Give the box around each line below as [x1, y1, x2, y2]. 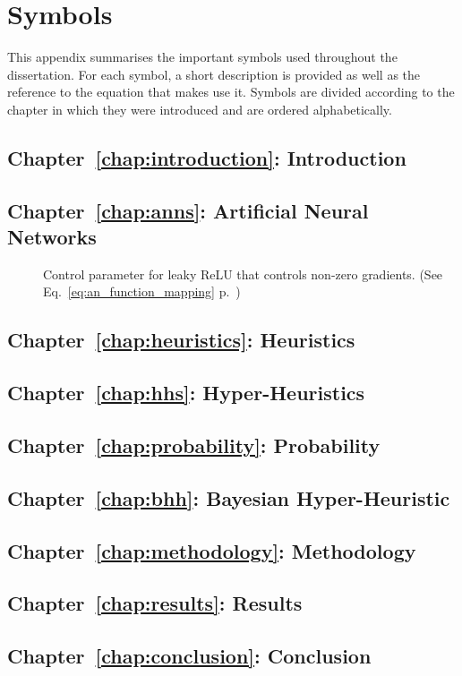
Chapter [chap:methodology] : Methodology [7, 536, 416, 564]
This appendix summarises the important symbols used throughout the [7, 47, 398, 66]
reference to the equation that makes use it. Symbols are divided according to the [7, 82, 455, 101]
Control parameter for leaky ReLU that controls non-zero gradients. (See [43, 264, 443, 283]
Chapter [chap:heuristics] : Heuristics [7, 326, 355, 354]
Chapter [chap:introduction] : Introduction [7, 143, 406, 171]
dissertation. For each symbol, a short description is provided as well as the [7, 64, 421, 83]
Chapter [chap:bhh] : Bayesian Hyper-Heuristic [7, 483, 450, 511]
